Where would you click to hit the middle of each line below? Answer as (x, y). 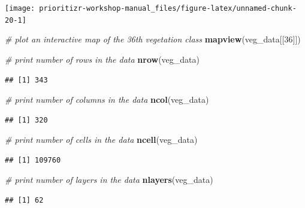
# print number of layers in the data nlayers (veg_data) (109, 180)
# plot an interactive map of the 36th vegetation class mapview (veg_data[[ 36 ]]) (153, 39)
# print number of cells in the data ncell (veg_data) (101, 140)
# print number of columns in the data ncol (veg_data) (107, 100)
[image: (20, 8)
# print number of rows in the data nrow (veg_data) (102, 59)
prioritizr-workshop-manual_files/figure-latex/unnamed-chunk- (168, 8)
